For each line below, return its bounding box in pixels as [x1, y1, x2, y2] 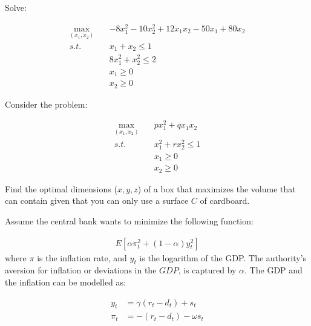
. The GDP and [244, 264, 303, 276]
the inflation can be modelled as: [5, 276, 126, 288]
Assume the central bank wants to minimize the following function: [5, 214, 254, 227]
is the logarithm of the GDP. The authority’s [139, 251, 307, 264]
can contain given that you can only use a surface [5, 194, 189, 207]
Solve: [5, 1, 27, 13]
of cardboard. [200, 194, 250, 207]
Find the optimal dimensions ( [5, 182, 117, 195]
